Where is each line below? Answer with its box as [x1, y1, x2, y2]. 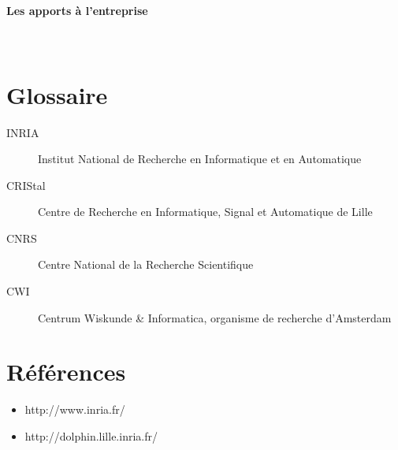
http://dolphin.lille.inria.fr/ [24, 427, 158, 444]
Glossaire [6, 78, 108, 110]
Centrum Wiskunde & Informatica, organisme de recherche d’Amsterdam [38, 309, 392, 325]
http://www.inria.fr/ [24, 401, 125, 418]
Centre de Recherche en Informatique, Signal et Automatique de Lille [38, 203, 373, 220]
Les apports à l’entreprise [6, 2, 148, 18]
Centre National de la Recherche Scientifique [38, 256, 254, 273]
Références [6, 355, 126, 388]
